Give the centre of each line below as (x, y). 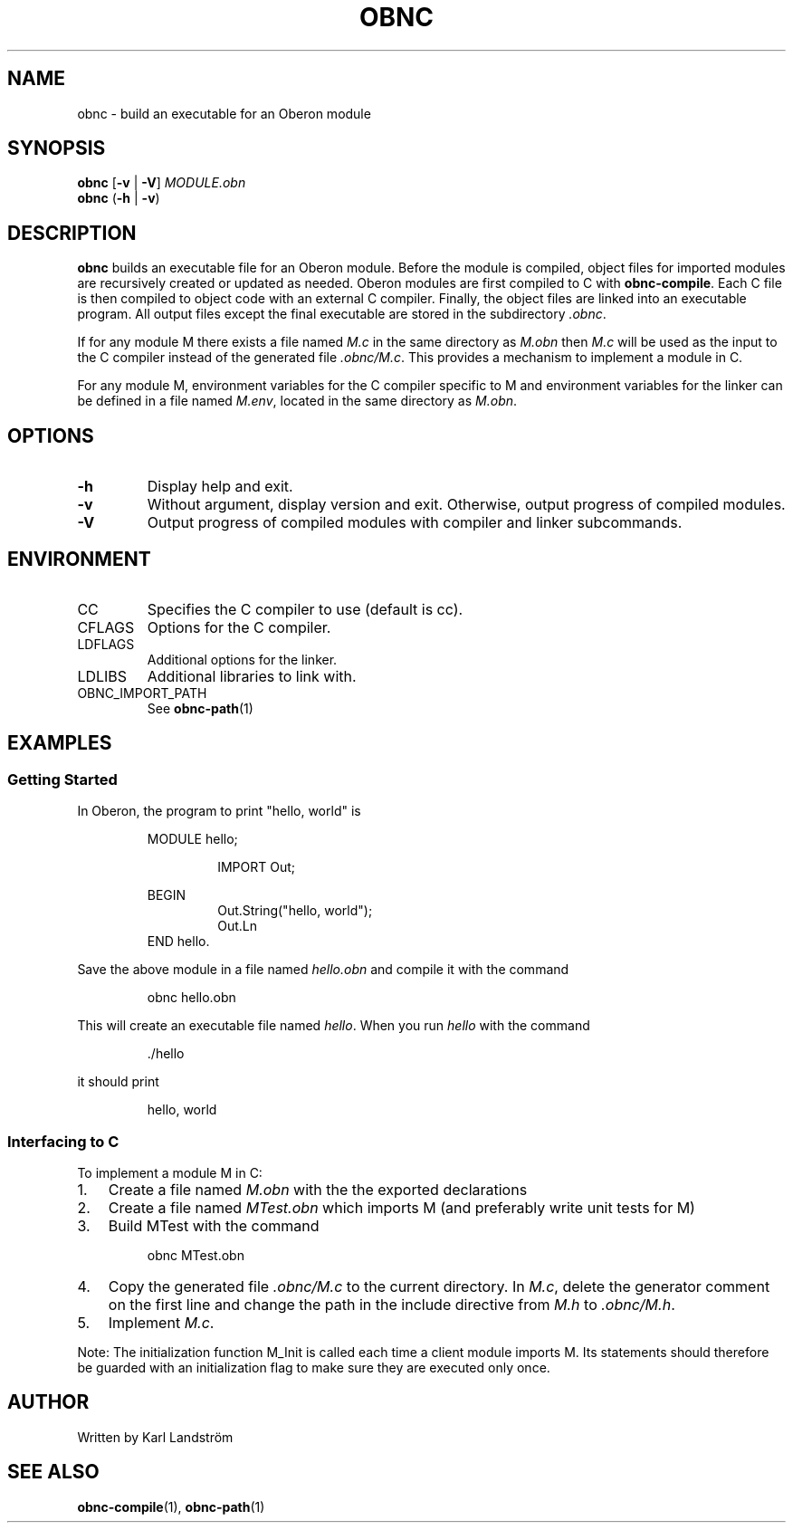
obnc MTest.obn (196, 1255)
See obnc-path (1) (200, 708)
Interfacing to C (63, 1141)
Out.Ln (237, 926)
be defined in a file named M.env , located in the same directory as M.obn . (297, 401)
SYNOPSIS (57, 148)
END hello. (178, 942)
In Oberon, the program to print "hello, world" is (219, 811)
